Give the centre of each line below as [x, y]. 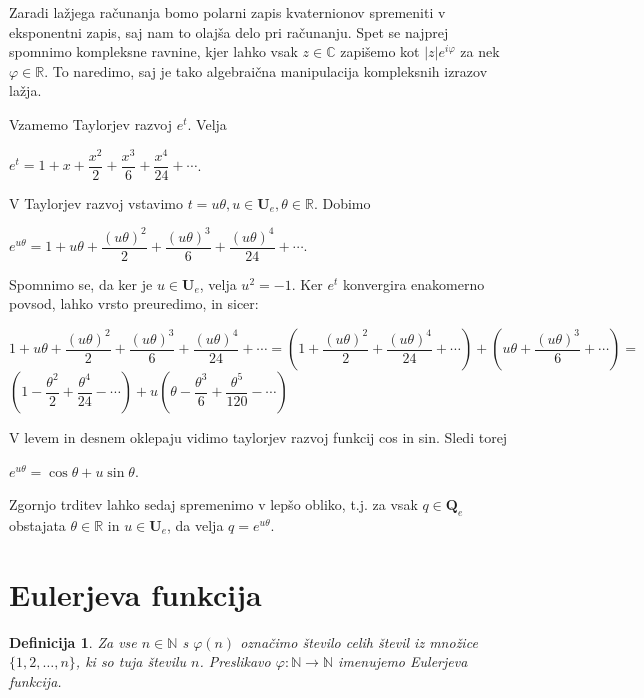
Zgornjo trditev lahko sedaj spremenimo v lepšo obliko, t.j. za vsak [213, 504]
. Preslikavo [235, 661]
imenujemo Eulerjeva [403, 661]
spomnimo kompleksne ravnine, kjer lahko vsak [153, 51]
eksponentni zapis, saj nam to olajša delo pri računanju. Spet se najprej [229, 31]
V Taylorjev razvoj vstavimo [96, 202]
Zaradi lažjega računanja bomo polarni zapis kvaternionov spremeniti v [227, 12]
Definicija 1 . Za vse [73, 641]
